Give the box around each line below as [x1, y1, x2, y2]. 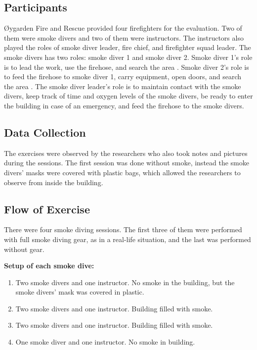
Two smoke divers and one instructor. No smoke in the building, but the [15, 277, 235, 287]
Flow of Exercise [4, 201, 90, 216]
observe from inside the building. [4, 177, 103, 187]
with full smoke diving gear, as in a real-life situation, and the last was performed [4, 234, 251, 244]
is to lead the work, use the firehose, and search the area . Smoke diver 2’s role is [4, 61, 249, 72]
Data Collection [4, 124, 86, 140]
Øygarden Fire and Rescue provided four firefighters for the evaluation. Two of [4, 23, 242, 33]
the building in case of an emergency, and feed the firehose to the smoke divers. [4, 100, 244, 110]
